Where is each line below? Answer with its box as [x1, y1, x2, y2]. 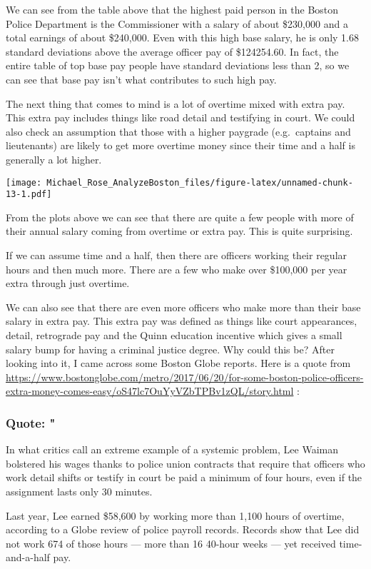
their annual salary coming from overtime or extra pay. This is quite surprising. [6, 223, 353, 238]
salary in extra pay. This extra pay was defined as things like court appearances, [6, 313, 357, 328]
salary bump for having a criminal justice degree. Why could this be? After [6, 341, 335, 356]
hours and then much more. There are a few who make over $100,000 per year [6, 261, 347, 276]
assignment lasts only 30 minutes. [6, 483, 153, 498]
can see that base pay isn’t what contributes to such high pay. [6, 71, 277, 86]
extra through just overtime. [6, 276, 130, 291]
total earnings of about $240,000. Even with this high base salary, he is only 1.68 [6, 30, 359, 45]
